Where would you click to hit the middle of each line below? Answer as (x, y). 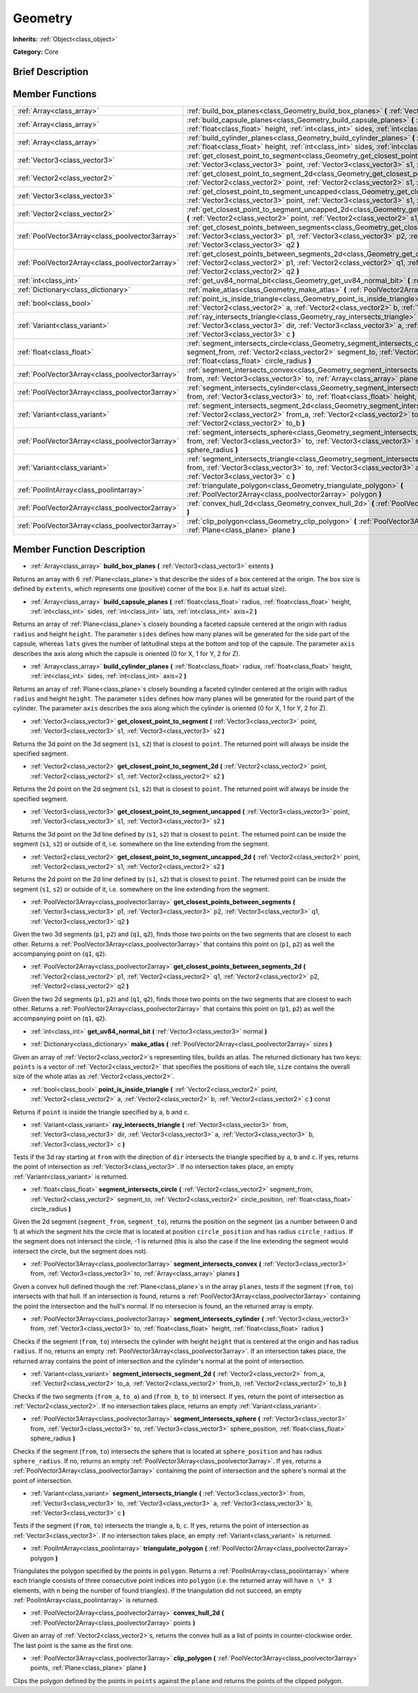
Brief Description (51, 72)
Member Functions (55, 94)
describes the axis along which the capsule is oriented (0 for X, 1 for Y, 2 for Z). (126, 653)
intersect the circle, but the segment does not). (80, 1251)
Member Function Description (79, 550)
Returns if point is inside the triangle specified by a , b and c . (101, 1112)
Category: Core (36, 52)
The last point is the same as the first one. (73, 1645)
